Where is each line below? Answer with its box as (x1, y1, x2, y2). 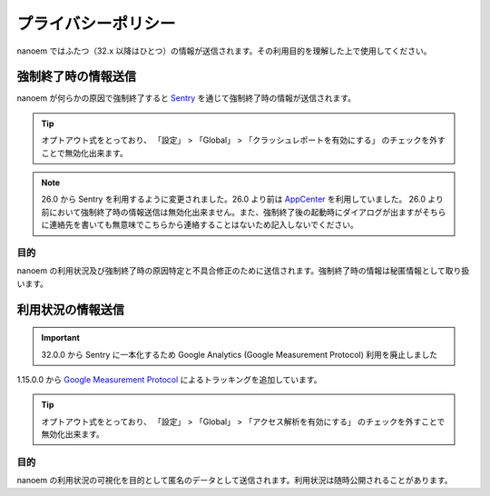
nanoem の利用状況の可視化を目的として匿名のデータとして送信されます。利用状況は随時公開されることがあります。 (16, 475, 453, 486)
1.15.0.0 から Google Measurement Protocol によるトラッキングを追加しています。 (16, 373, 322, 385)
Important (41, 332, 81, 343)
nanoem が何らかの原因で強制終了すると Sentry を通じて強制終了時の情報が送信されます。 (16, 93, 357, 104)
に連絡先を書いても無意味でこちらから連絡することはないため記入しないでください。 (41, 219, 358, 231)
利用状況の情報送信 (16, 302, 124, 317)
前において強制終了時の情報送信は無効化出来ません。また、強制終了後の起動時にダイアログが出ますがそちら (41, 206, 446, 217)
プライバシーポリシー (16, 14, 176, 34)
